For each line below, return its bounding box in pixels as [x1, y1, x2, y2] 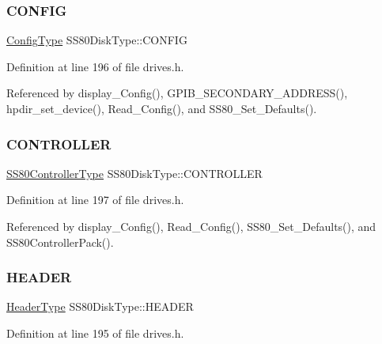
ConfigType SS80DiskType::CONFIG [6, 32, 187, 48]
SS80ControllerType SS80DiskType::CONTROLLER [6, 164, 263, 181]
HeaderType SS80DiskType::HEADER [6, 298, 194, 315]
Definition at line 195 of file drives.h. [6, 325, 184, 341]
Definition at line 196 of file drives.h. [6, 58, 184, 74]
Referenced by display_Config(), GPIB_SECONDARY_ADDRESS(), [6, 85, 348, 101]
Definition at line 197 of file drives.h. [6, 191, 184, 208]
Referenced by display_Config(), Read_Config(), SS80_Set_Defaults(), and [6, 218, 376, 234]
